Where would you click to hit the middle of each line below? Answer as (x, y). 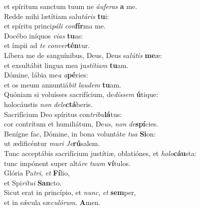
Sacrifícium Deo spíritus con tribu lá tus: (63, 114)
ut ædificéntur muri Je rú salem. (52, 143)
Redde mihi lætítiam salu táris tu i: (57, 16)
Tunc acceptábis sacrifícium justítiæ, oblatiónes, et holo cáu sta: (100, 153)
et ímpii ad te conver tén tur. (47, 45)
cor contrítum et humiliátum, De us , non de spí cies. (81, 124)
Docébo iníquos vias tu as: (44, 35)
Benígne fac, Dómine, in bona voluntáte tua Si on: (80, 133)
